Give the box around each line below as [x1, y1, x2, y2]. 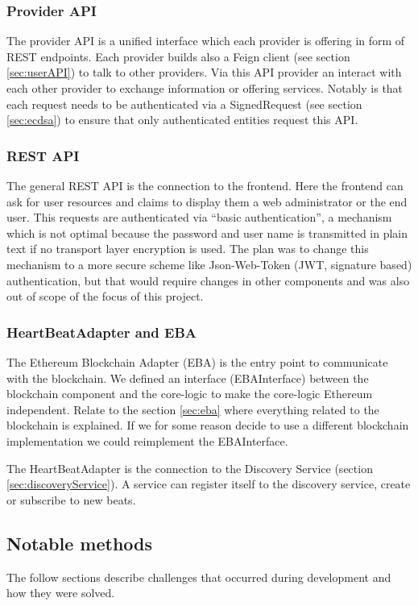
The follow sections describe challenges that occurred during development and [6, 568, 391, 585]
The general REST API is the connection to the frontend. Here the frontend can [6, 177, 404, 193]
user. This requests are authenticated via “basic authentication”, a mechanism [6, 209, 392, 226]
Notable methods [6, 530, 153, 555]
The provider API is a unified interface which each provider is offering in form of [6, 32, 405, 49]
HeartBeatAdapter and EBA [6, 322, 197, 342]
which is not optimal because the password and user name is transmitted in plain [6, 224, 408, 241]
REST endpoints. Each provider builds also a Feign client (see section [6, 48, 350, 64]
